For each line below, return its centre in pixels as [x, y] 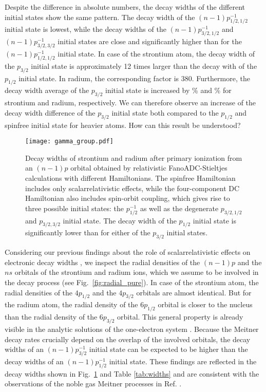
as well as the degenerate [179, 208]
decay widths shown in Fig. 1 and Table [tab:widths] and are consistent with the [132, 373]
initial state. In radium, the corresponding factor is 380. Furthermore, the [134, 78]
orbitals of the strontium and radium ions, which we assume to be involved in [137, 272]
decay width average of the [47, 90]
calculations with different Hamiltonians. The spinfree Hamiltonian [130, 178]
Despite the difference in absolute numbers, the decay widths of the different [125, 7]
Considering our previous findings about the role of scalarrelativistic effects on [128, 252]
